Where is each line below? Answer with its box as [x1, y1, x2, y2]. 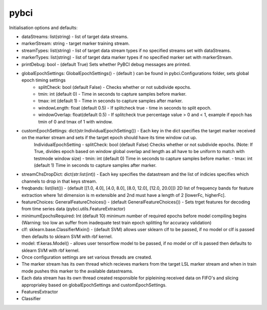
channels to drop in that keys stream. [21, 178, 97, 184]
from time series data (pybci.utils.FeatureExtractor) [21, 206, 126, 212]
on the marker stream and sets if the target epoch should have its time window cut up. [21, 135, 197, 141]
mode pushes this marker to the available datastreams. [21, 268, 133, 274]
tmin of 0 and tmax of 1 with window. [38, 118, 113, 124]
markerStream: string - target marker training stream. [21, 40, 130, 46]
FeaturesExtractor [21, 289, 58, 295]
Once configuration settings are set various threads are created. [21, 254, 153, 260]
